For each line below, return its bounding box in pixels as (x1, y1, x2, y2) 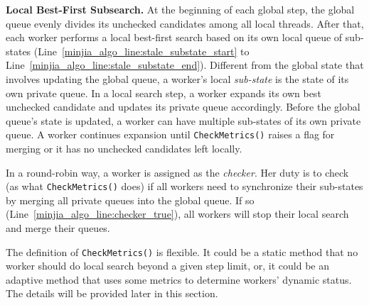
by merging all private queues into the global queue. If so (6, 192, 255, 207)
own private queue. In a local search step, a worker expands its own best (6, 85, 321, 100)
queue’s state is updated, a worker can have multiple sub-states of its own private (6, 113, 361, 128)
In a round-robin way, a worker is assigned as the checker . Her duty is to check (6, 165, 349, 179)
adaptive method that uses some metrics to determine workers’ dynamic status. (6, 272, 352, 287)
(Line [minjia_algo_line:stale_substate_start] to (33, 43, 250, 58)
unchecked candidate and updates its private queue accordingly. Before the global (6, 99, 360, 114)
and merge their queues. (6, 221, 110, 235)
